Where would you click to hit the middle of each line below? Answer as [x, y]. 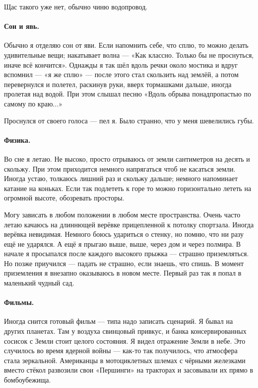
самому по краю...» [33, 103]
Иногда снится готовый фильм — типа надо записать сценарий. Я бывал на [119, 321]
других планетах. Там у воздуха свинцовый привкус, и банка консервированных [125, 331]
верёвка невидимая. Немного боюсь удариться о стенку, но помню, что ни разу [124, 234]
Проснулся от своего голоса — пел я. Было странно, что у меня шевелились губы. [129, 120]
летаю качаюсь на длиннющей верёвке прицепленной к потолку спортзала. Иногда [129, 224]
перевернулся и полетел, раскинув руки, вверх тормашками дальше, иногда [118, 84]
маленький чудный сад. [39, 283]
